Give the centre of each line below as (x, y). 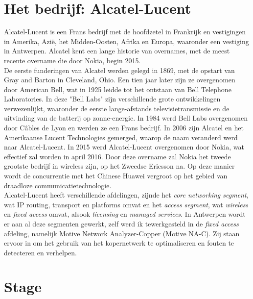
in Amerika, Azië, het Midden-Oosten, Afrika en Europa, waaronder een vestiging (126, 41)
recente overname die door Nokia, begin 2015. (72, 60)
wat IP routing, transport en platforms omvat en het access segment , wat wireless (126, 204)
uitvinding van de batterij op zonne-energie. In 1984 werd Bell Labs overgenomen (126, 118)
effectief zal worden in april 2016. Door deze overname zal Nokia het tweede (117, 156)
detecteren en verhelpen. (41, 252)
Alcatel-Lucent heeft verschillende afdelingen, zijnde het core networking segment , (126, 195)
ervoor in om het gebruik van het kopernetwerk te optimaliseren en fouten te (119, 243)
